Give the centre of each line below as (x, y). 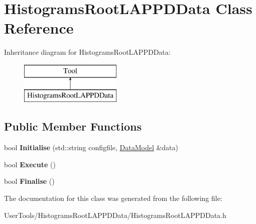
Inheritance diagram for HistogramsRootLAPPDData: (87, 52)
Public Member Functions (73, 126)
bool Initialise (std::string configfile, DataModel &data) (91, 147)
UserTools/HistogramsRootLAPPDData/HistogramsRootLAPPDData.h (115, 215)
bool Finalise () (29, 181)
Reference (39, 28)
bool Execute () (30, 164)
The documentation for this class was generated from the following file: (113, 198)
